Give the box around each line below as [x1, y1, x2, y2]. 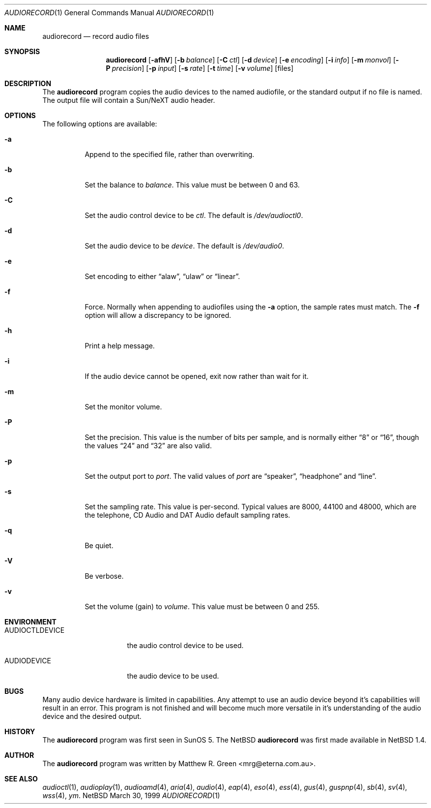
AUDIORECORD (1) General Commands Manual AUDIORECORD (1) [4, 8, 214, 17]
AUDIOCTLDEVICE [4, 626, 65, 634]
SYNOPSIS [4, 47, 40, 56]
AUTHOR [4, 751, 34, 759]
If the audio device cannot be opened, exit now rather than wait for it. [85, 372, 309, 380]
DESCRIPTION [4, 79, 52, 88]
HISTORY [4, 727, 35, 736]
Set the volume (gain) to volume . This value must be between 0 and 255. [85, 602, 319, 611]
